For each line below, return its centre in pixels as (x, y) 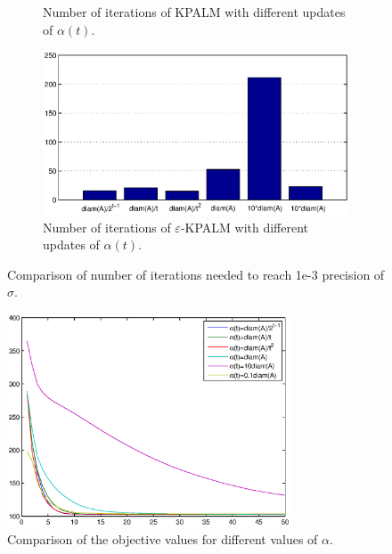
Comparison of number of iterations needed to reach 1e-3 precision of (196, 274)
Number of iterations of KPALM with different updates (194, 12)
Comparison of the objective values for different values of (163, 538)
